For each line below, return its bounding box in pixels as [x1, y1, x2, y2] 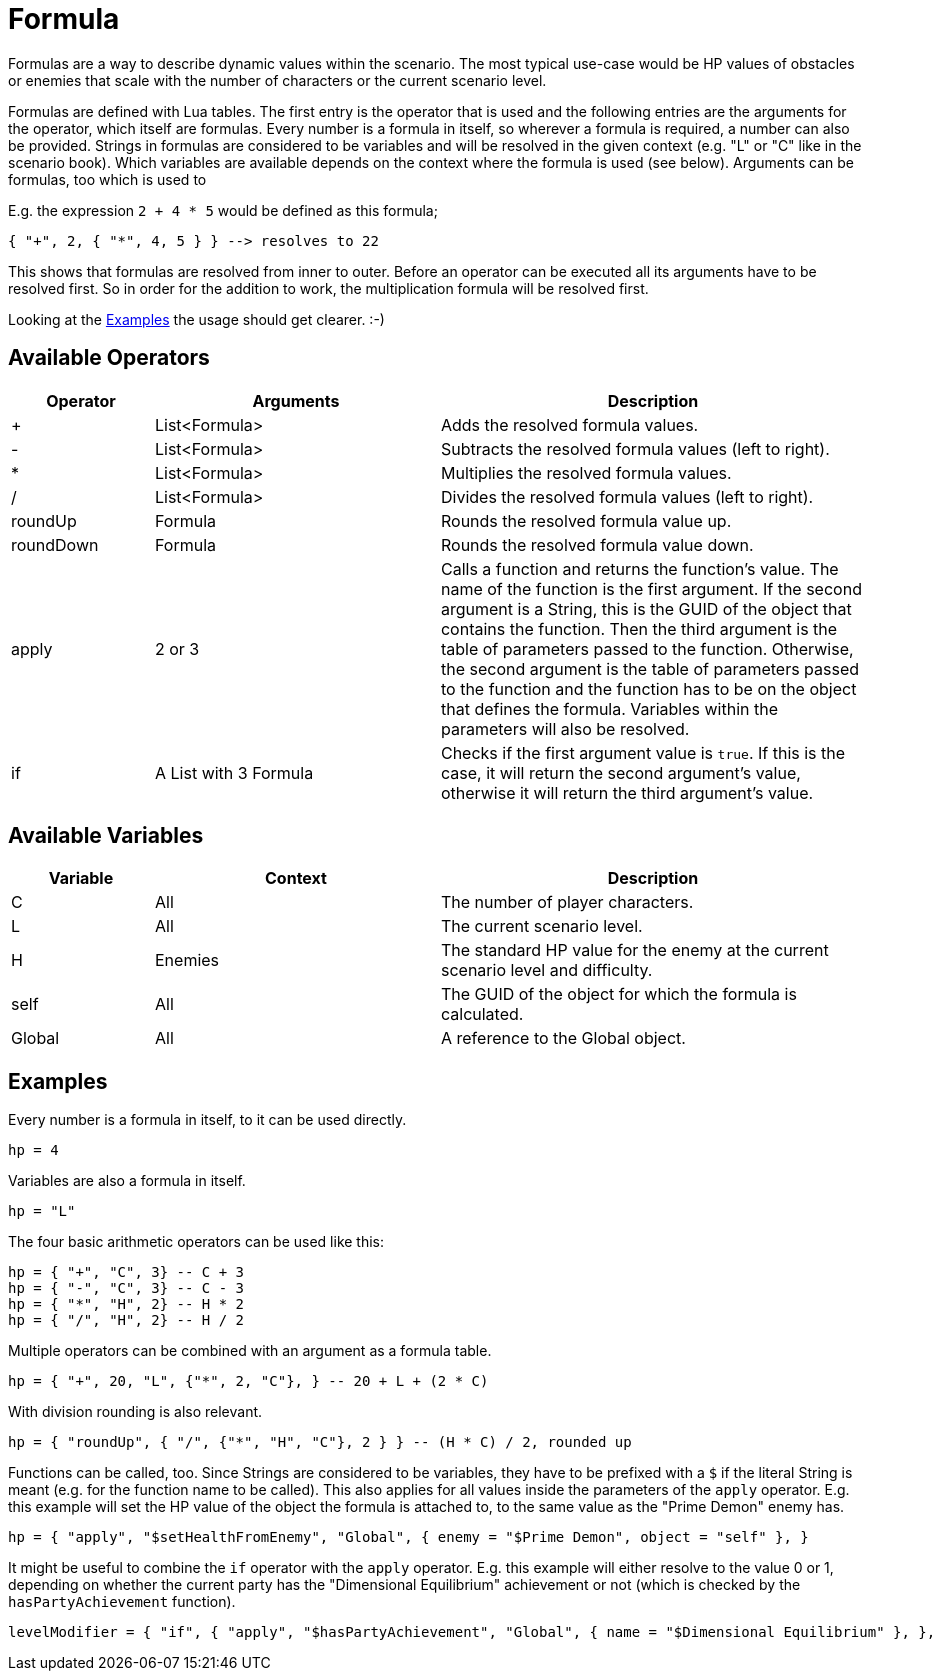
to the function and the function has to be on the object [440, 678, 857, 699]
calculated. [440, 1004, 524, 1025]
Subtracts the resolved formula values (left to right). [440, 438, 830, 459]
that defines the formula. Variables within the [440, 698, 779, 719]
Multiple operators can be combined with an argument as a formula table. [8, 1342, 492, 1360]
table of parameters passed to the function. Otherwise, [440, 638, 854, 659]
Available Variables [8, 823, 204, 849]
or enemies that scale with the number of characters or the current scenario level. [8, 71, 547, 89]
